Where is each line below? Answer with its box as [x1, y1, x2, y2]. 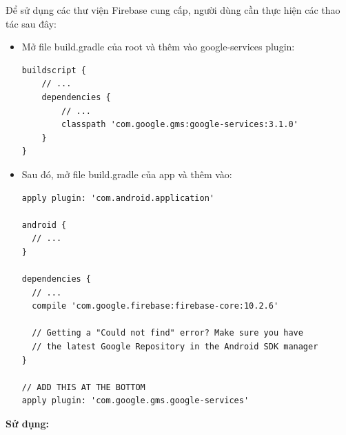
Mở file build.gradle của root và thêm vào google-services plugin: [21, 39, 295, 54]
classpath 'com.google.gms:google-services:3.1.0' [61, 119, 298, 130]
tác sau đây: [6, 16, 57, 30]
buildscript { [21, 65, 86, 75]
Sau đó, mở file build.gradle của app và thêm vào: [21, 166, 232, 181]
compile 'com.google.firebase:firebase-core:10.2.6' [32, 301, 279, 311]
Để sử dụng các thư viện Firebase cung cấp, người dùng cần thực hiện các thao [6, 3, 340, 17]
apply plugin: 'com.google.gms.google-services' [21, 396, 250, 406]
